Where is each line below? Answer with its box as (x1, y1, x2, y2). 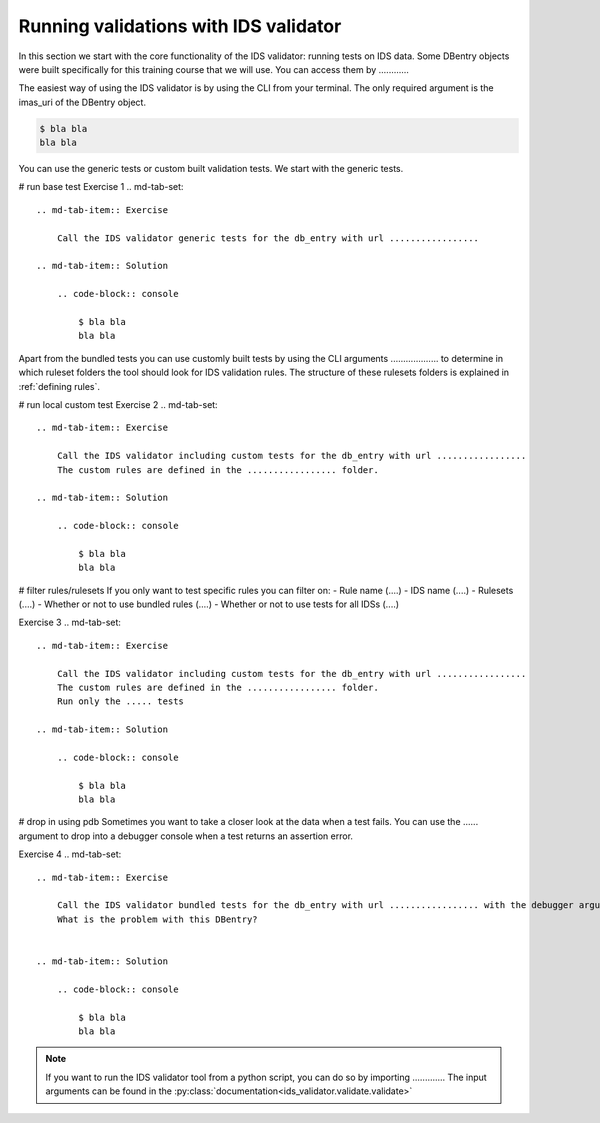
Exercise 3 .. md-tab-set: (18, 616, 122, 629)
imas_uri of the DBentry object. (18, 96, 147, 108)
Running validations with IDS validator (18, 15, 342, 37)
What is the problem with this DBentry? (56, 913, 259, 925)
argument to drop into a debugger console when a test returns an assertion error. (18, 830, 354, 842)
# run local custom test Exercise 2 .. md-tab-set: (18, 398, 219, 410)
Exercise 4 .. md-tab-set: (18, 848, 122, 860)
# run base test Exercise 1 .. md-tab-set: (18, 181, 184, 193)
